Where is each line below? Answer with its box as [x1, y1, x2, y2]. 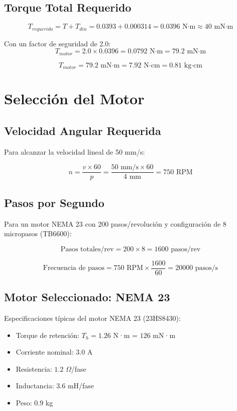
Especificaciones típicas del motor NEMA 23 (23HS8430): [4, 313, 181, 323]
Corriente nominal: [16, 347, 74, 357]
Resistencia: [16, 363, 52, 374]
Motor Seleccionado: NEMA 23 [4, 289, 170, 305]
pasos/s [195, 264, 218, 272]
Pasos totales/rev [60, 245, 114, 253]
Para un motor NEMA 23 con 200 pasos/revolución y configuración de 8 [4, 218, 226, 229]
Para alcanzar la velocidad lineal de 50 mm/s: [4, 146, 145, 157]
